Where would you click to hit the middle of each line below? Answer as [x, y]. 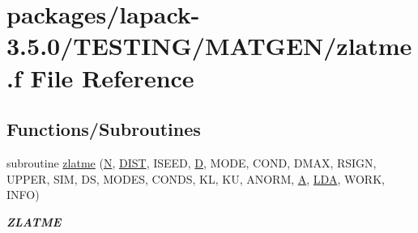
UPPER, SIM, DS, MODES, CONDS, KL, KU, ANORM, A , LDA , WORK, [196, 178]
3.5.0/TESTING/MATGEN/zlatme [209, 46]
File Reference [112, 77]
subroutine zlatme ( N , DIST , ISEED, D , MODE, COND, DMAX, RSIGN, [192, 162]
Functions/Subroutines [104, 129]
